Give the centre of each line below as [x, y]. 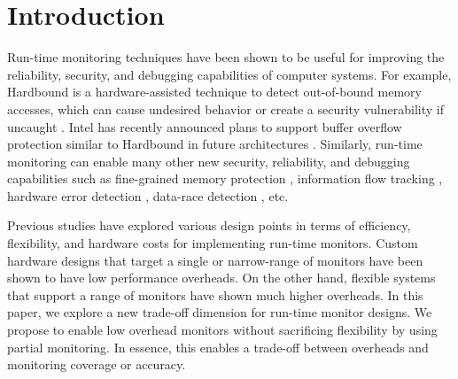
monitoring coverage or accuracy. [97, 364]
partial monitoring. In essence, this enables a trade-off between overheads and [218, 347]
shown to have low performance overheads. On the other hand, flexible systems [221, 278]
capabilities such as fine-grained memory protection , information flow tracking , [225, 178]
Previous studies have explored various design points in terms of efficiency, [209, 225]
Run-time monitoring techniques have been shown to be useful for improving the [226, 57]
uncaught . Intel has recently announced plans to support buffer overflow [205, 126]
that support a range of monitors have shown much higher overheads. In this [215, 294]
